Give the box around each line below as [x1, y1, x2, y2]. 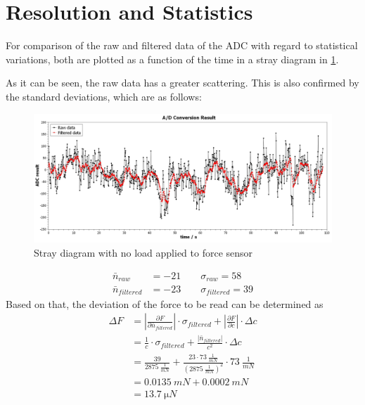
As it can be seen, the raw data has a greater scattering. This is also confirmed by [6, 75, 359, 90]
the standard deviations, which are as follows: [6, 89, 202, 103]
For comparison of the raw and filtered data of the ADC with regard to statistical [6, 38, 358, 53]
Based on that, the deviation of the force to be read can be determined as [6, 296, 324, 311]
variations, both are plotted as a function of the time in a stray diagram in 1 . [6, 51, 339, 66]
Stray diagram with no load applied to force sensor [34, 245, 253, 259]
